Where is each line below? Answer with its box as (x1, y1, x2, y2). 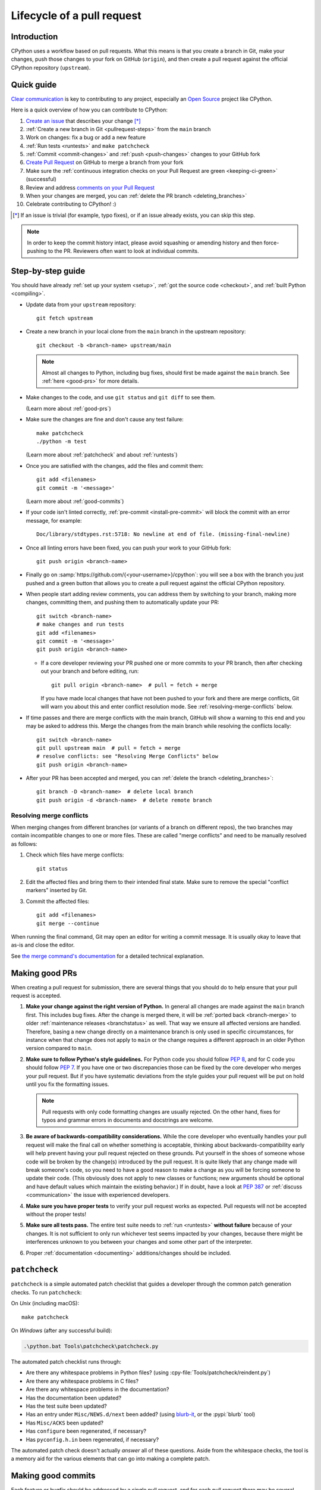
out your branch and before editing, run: (40, 668, 139, 675)
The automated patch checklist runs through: (11, 1358, 122, 1365)
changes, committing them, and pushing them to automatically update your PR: (26, 599, 219, 606)
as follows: (11, 840, 38, 848)
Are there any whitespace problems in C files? (26, 1377, 139, 1385)
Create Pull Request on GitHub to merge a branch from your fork (26, 159, 184, 166)
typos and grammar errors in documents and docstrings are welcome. (42, 1116, 214, 1123)
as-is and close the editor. (11, 942, 75, 949)
